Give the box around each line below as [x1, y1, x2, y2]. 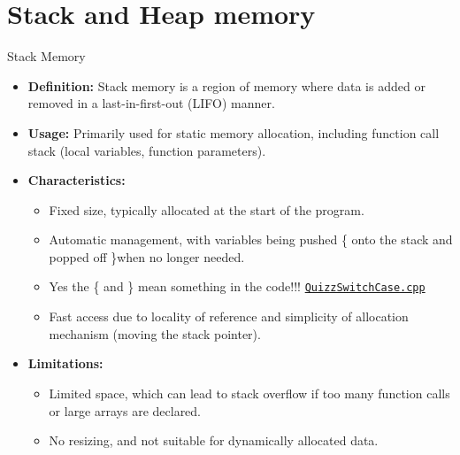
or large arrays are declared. [49, 401, 202, 420]
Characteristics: [27, 171, 126, 189]
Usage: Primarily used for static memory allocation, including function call [27, 123, 440, 142]
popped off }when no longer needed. [49, 247, 245, 266]
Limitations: [27, 354, 103, 373]
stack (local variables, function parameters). [27, 141, 266, 159]
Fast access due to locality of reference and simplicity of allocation [49, 307, 409, 326]
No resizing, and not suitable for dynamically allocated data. [49, 431, 379, 450]
